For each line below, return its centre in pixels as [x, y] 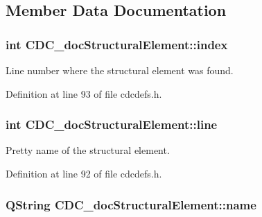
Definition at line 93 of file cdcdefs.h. [84, 93]
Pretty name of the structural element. [88, 150]
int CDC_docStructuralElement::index [117, 44]
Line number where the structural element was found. [120, 70]
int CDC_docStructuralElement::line [112, 124]
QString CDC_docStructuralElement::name [131, 204]
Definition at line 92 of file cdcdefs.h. [84, 173]
